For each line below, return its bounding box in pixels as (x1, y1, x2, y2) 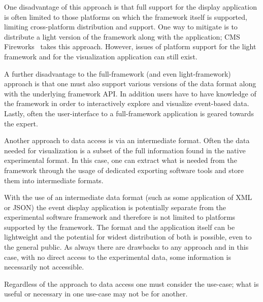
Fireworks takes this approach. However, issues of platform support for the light (4, 41, 256, 52)
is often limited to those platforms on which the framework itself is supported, (4, 11, 247, 22)
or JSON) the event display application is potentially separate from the (4, 202, 226, 212)
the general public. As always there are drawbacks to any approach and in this (4, 242, 249, 252)
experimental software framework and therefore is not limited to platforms (4, 212, 236, 222)
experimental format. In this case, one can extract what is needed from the (4, 155, 237, 165)
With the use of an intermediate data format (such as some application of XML (4, 192, 252, 203)
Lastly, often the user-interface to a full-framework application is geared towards (4, 108, 254, 118)
